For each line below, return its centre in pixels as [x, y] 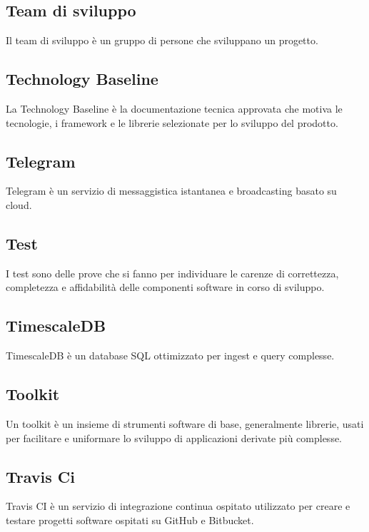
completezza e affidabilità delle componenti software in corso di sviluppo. [165, 287]
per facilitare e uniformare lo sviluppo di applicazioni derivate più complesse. [174, 438]
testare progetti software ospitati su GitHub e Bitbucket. [130, 520]
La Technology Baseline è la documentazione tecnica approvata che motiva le [174, 108]
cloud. [19, 204]
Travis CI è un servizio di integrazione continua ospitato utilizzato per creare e [178, 506]
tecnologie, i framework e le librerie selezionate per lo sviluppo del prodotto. [172, 122]
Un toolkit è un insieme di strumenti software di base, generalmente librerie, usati [185, 423]
